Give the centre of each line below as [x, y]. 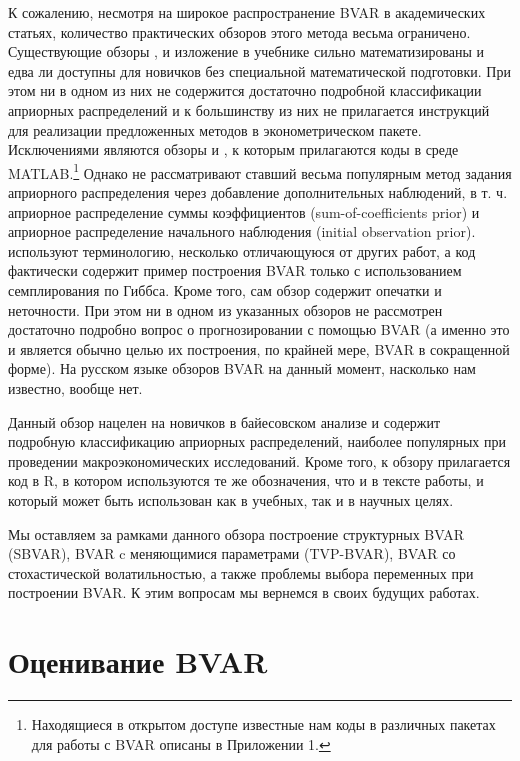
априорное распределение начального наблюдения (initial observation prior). [242, 231]
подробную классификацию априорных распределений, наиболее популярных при [257, 441]
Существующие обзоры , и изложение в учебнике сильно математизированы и [246, 51]
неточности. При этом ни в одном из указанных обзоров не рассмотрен [225, 309]
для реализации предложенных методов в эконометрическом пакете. [215, 129]
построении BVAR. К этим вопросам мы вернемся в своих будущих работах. [244, 592]
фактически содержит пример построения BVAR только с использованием [235, 270]
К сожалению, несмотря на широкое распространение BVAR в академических [247, 12]
